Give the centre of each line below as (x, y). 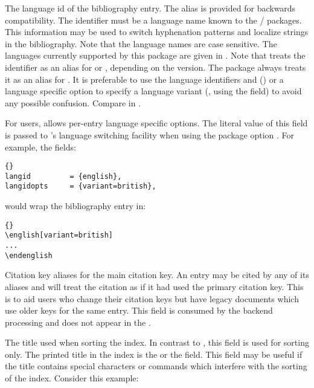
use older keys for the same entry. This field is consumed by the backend (139, 310)
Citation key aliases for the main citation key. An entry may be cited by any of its (157, 275)
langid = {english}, (63, 176)
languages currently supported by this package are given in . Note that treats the (155, 55)
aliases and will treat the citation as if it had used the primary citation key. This (154, 286)
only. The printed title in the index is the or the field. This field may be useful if (154, 354)
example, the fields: (40, 147)
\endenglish (29, 255)
